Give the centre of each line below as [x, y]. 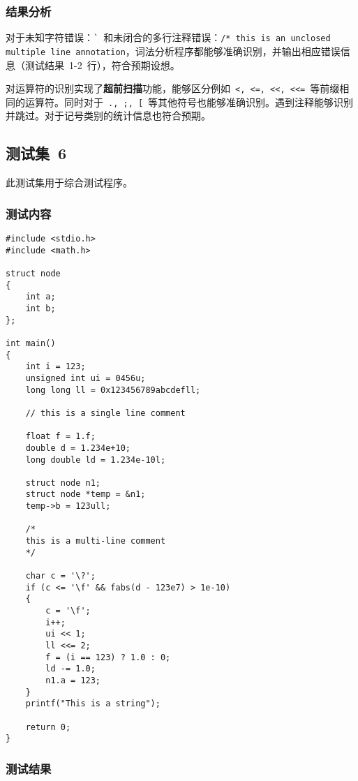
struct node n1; [63, 483]
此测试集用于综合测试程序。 [69, 183]
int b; [40, 308]
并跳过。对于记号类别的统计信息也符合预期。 [108, 116]
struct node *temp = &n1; [85, 494]
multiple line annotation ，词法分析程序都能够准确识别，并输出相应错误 [173, 51]
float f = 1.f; [60, 437]
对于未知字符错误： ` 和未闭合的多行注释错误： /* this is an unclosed [168, 37]
